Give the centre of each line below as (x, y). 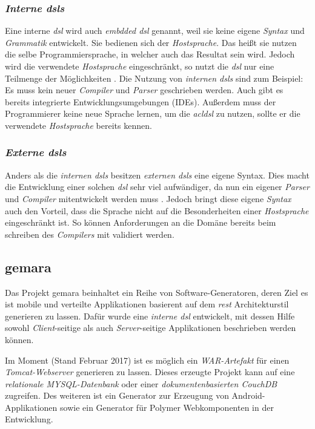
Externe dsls (36, 152)
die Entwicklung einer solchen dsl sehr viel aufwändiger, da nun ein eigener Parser (157, 187)
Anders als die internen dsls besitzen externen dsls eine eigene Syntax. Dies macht (157, 175)
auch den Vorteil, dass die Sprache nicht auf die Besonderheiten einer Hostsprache (157, 210)
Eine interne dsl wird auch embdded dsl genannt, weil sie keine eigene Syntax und (155, 31)
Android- (248, 395)
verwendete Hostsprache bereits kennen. (78, 125)
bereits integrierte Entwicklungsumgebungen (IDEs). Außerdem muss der (141, 101)
